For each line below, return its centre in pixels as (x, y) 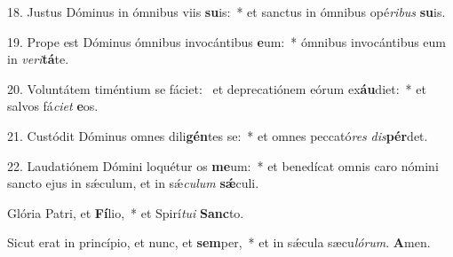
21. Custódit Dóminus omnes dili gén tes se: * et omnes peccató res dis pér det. (218, 135)
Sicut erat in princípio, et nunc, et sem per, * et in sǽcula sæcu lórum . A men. (219, 242)
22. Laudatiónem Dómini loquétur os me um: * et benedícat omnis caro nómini (223, 165)
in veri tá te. (38, 59)
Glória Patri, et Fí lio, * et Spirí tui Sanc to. (126, 212)
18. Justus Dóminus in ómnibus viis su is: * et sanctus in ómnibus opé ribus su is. (226, 12)
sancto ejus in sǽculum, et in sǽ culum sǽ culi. (133, 183)
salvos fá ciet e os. (53, 106)
